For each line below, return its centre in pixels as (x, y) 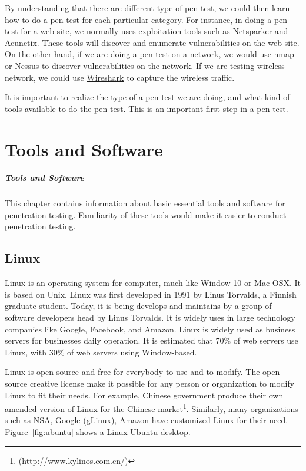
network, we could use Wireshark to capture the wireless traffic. (120, 77)
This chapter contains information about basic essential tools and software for (145, 203)
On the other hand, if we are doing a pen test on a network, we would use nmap (149, 54)
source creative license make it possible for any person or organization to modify (150, 383)
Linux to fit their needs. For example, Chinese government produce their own (144, 395)
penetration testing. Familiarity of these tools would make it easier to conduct (146, 214)
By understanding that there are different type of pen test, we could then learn (147, 8)
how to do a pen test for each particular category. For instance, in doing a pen (146, 19)
